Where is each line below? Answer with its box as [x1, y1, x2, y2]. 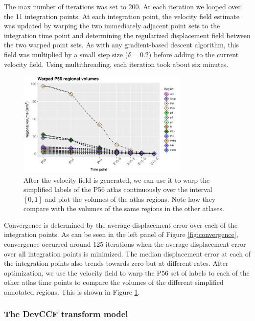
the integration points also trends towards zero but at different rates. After [4, 258, 229, 268]
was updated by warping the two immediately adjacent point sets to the [4, 21, 220, 31]
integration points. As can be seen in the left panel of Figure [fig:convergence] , [4, 229, 238, 239]
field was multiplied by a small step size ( [4, 49, 128, 59]
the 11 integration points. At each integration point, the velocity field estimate [4, 11, 239, 21]
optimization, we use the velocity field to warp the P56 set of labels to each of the [4, 267, 250, 278]
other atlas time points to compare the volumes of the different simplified [4, 277, 224, 287]
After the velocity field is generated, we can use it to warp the [23, 174, 210, 185]
